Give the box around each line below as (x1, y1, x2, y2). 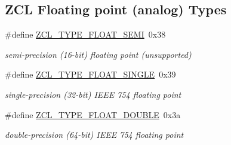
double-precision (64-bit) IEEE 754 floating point (5, 128, 184, 141)
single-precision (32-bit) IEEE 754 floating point (5, 88, 181, 100)
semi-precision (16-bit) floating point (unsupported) (5, 48, 192, 60)
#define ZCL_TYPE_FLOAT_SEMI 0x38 (5, 28, 166, 41)
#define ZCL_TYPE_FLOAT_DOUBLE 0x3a (5, 108, 181, 121)
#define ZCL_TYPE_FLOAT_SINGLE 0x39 (5, 68, 176, 81)
